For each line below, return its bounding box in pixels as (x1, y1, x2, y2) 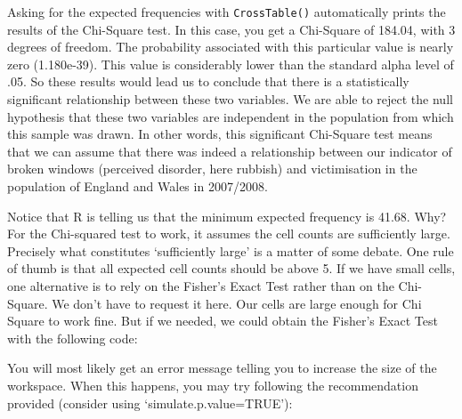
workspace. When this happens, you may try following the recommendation (7, 375, 418, 394)
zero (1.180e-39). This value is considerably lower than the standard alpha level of (7, 54, 454, 73)
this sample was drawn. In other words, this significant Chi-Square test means (7, 125, 433, 143)
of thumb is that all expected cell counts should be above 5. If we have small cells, (7, 259, 456, 278)
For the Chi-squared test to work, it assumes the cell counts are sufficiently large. (7, 224, 450, 243)
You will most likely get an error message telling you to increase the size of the (7, 359, 437, 377)
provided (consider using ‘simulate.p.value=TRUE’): (7, 393, 293, 412)
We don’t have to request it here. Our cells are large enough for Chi (52, 294, 422, 312)
